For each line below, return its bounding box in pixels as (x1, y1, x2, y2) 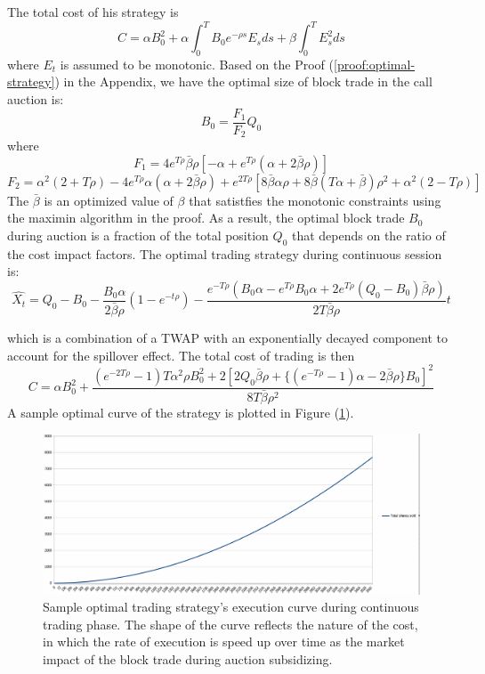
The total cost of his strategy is (7, 3, 179, 20)
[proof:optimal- (333, 54, 416, 73)
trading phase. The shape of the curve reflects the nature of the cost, (43, 614, 418, 633)
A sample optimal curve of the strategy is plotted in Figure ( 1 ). (7, 402, 354, 421)
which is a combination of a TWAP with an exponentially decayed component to (7, 329, 448, 347)
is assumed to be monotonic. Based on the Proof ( (60, 54, 334, 73)
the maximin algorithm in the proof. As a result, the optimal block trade (7, 208, 405, 227)
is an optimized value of (44, 191, 174, 209)
